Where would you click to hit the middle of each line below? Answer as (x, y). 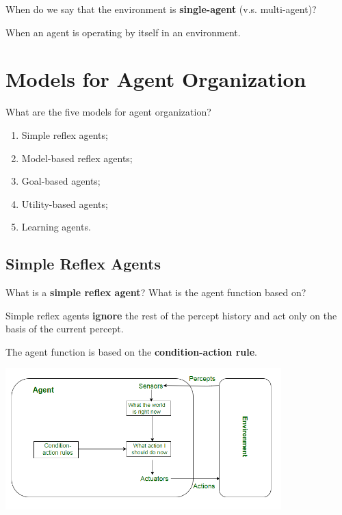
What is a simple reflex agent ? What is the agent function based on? (156, 292)
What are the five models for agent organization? (108, 112)
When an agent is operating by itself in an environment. (123, 32)
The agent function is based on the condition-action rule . (131, 351)
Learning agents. (56, 227)
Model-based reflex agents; (77, 158)
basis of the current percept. (65, 329)
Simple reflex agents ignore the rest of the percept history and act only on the (171, 315)
